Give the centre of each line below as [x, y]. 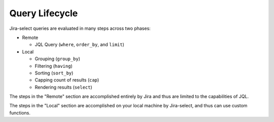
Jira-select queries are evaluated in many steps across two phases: [80, 28]
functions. [20, 113]
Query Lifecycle [44, 13]
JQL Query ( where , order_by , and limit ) [79, 45]
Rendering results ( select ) [63, 87]
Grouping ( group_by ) [58, 59]
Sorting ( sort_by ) [54, 73]
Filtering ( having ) [54, 66]
